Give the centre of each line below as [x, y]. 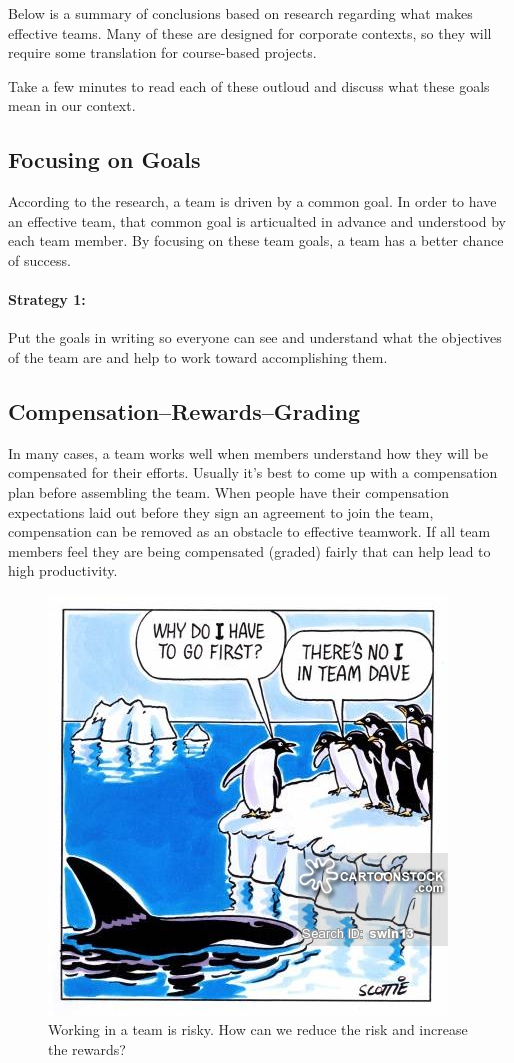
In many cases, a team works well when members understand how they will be [248, 452]
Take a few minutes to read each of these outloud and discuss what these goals [249, 85]
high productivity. [63, 570]
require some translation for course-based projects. [162, 52]
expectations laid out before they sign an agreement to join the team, [221, 511]
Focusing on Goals [104, 159]
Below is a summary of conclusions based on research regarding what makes [240, 13]
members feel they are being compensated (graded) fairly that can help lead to [249, 550]
